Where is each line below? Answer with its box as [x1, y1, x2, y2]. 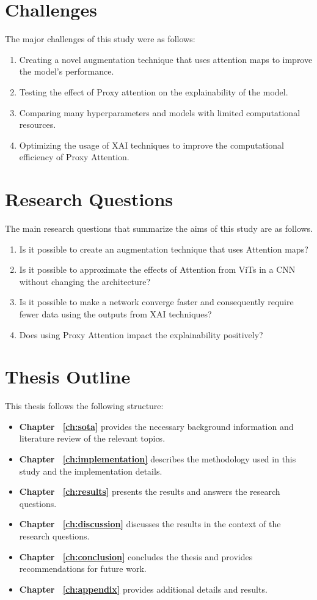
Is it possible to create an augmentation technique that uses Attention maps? [19, 242, 308, 255]
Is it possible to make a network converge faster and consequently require [19, 295, 294, 308]
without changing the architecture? [19, 275, 151, 287]
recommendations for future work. [19, 562, 147, 575]
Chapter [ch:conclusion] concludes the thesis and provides [19, 550, 253, 563]
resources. [19, 118, 56, 131]
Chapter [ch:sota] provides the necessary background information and [19, 420, 294, 432]
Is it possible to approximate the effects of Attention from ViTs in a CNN [19, 263, 296, 276]
